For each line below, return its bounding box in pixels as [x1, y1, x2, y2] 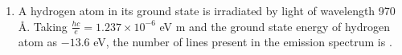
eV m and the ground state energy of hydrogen [159, 18, 390, 34]
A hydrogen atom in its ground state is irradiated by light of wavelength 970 [18, 2, 396, 18]
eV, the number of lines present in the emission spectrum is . [93, 33, 392, 50]
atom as [18, 33, 58, 50]
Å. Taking [18, 18, 68, 34]
